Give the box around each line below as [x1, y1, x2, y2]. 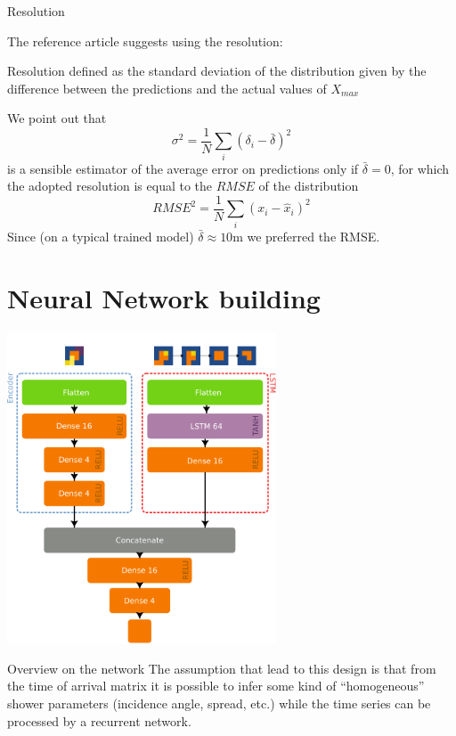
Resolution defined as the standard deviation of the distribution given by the [7, 61, 427, 80]
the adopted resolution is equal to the [7, 176, 213, 195]
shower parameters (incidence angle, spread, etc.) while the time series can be [7, 694, 431, 713]
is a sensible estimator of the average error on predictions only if [7, 159, 359, 177]
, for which [390, 159, 450, 177]
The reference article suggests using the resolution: [7, 31, 283, 50]
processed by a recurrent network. [7, 711, 191, 730]
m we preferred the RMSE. [232, 226, 380, 245]
